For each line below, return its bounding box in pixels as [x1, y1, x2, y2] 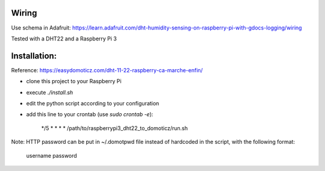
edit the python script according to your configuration [26, 99, 159, 107]
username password [26, 152, 78, 159]
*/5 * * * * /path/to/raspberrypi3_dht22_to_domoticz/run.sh [41, 124, 188, 132]
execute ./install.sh [26, 89, 73, 96]
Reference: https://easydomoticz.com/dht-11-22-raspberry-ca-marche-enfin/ [11, 66, 203, 73]
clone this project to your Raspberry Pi [26, 78, 122, 85]
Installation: [11, 51, 57, 61]
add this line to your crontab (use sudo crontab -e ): [26, 111, 153, 118]
